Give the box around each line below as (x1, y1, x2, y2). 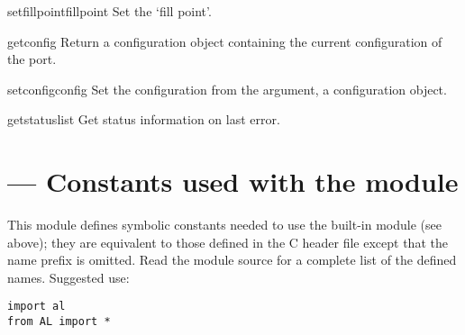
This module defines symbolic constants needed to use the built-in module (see (7, 215, 442, 234)
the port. (7, 50, 57, 68)
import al (7, 300, 66, 313)
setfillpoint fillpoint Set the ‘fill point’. (7, 2, 212, 20)
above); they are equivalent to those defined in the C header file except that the (7, 232, 448, 251)
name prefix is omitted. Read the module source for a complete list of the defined (7, 250, 457, 269)
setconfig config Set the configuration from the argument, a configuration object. (7, 79, 447, 98)
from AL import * (7, 315, 111, 329)
